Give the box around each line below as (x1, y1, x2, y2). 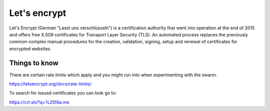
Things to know (9, 59, 58, 67)
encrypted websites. (9, 45, 52, 52)
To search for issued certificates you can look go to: (9, 90, 117, 96)
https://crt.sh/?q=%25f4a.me (9, 99, 69, 105)
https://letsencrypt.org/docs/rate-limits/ (9, 81, 91, 87)
